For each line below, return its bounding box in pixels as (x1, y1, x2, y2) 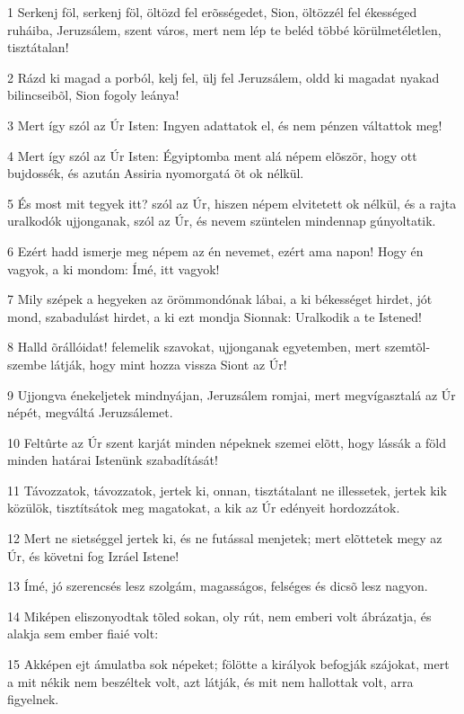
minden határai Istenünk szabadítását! (7, 451, 218, 469)
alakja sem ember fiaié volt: (7, 624, 159, 643)
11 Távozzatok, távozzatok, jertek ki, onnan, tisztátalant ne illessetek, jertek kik (7, 480, 447, 499)
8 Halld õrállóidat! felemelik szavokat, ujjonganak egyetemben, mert (7, 337, 381, 356)
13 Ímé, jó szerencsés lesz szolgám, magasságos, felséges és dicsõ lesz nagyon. (7, 576, 428, 595)
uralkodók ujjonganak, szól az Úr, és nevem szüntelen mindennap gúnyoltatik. (7, 211, 436, 230)
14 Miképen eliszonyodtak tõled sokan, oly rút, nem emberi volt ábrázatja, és (7, 606, 432, 625)
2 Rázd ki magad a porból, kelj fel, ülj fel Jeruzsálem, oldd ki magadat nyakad (7, 67, 440, 86)
